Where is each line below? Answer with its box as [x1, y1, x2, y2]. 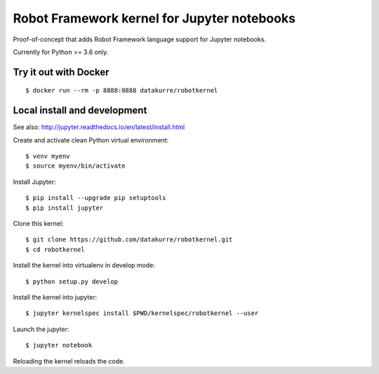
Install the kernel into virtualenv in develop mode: [13, 261, 156, 269]
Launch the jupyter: [13, 325, 69, 333]
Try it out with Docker [13, 66, 109, 78]
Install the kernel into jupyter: [13, 293, 98, 301]
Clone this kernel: [13, 219, 64, 227]
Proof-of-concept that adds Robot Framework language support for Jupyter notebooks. [13, 35, 267, 44]
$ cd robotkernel [25, 246, 85, 253]
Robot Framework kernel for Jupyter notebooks [13, 11, 296, 26]
